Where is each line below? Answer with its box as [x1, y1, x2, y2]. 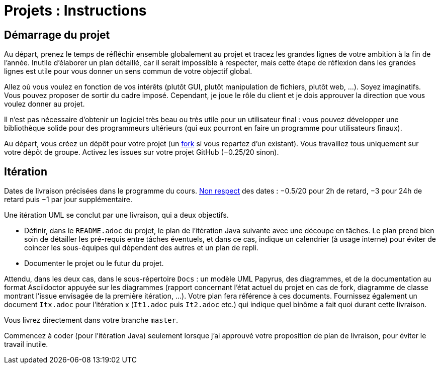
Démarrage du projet [4, 28, 110, 41]
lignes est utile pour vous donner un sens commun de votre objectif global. [4, 67, 252, 76]
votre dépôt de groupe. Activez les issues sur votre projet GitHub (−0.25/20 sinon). [4, 148, 279, 157]
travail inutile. [4, 340, 48, 349]
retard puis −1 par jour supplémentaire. [4, 195, 132, 204]
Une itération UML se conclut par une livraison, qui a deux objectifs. [4, 211, 229, 220]
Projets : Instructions [4, 2, 147, 19]
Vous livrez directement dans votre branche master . [4, 316, 178, 325]
